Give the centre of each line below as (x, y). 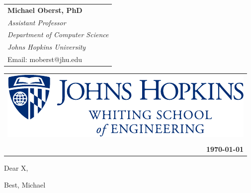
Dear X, (16, 168)
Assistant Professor (37, 22)
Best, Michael (25, 184)
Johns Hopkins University (47, 47)
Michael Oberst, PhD (45, 10)
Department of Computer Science (58, 34)
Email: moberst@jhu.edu (45, 59)
